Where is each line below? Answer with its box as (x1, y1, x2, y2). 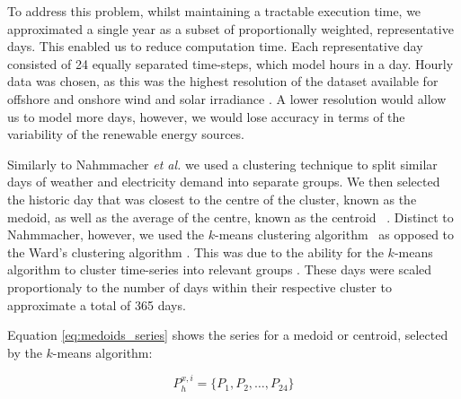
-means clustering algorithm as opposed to (215, 225, 455, 244)
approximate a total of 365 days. (7, 295, 186, 314)
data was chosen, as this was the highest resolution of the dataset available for (7, 72, 439, 91)
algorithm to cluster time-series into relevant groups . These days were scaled (7, 260, 432, 279)
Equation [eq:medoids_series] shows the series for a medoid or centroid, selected (7, 325, 448, 344)
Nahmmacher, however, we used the (7, 225, 205, 244)
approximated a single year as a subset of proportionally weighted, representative (7, 19, 454, 38)
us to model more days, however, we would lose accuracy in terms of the (7, 107, 405, 126)
